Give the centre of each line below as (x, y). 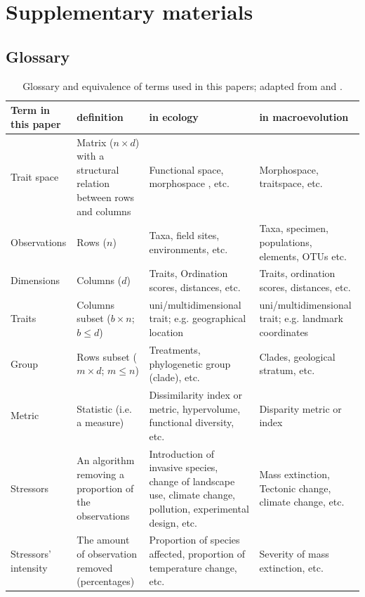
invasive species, (184, 467)
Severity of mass (294, 553)
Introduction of (182, 453)
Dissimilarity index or (196, 394)
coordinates (284, 332)
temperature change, (193, 567)
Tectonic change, (295, 488)
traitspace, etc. (291, 183)
